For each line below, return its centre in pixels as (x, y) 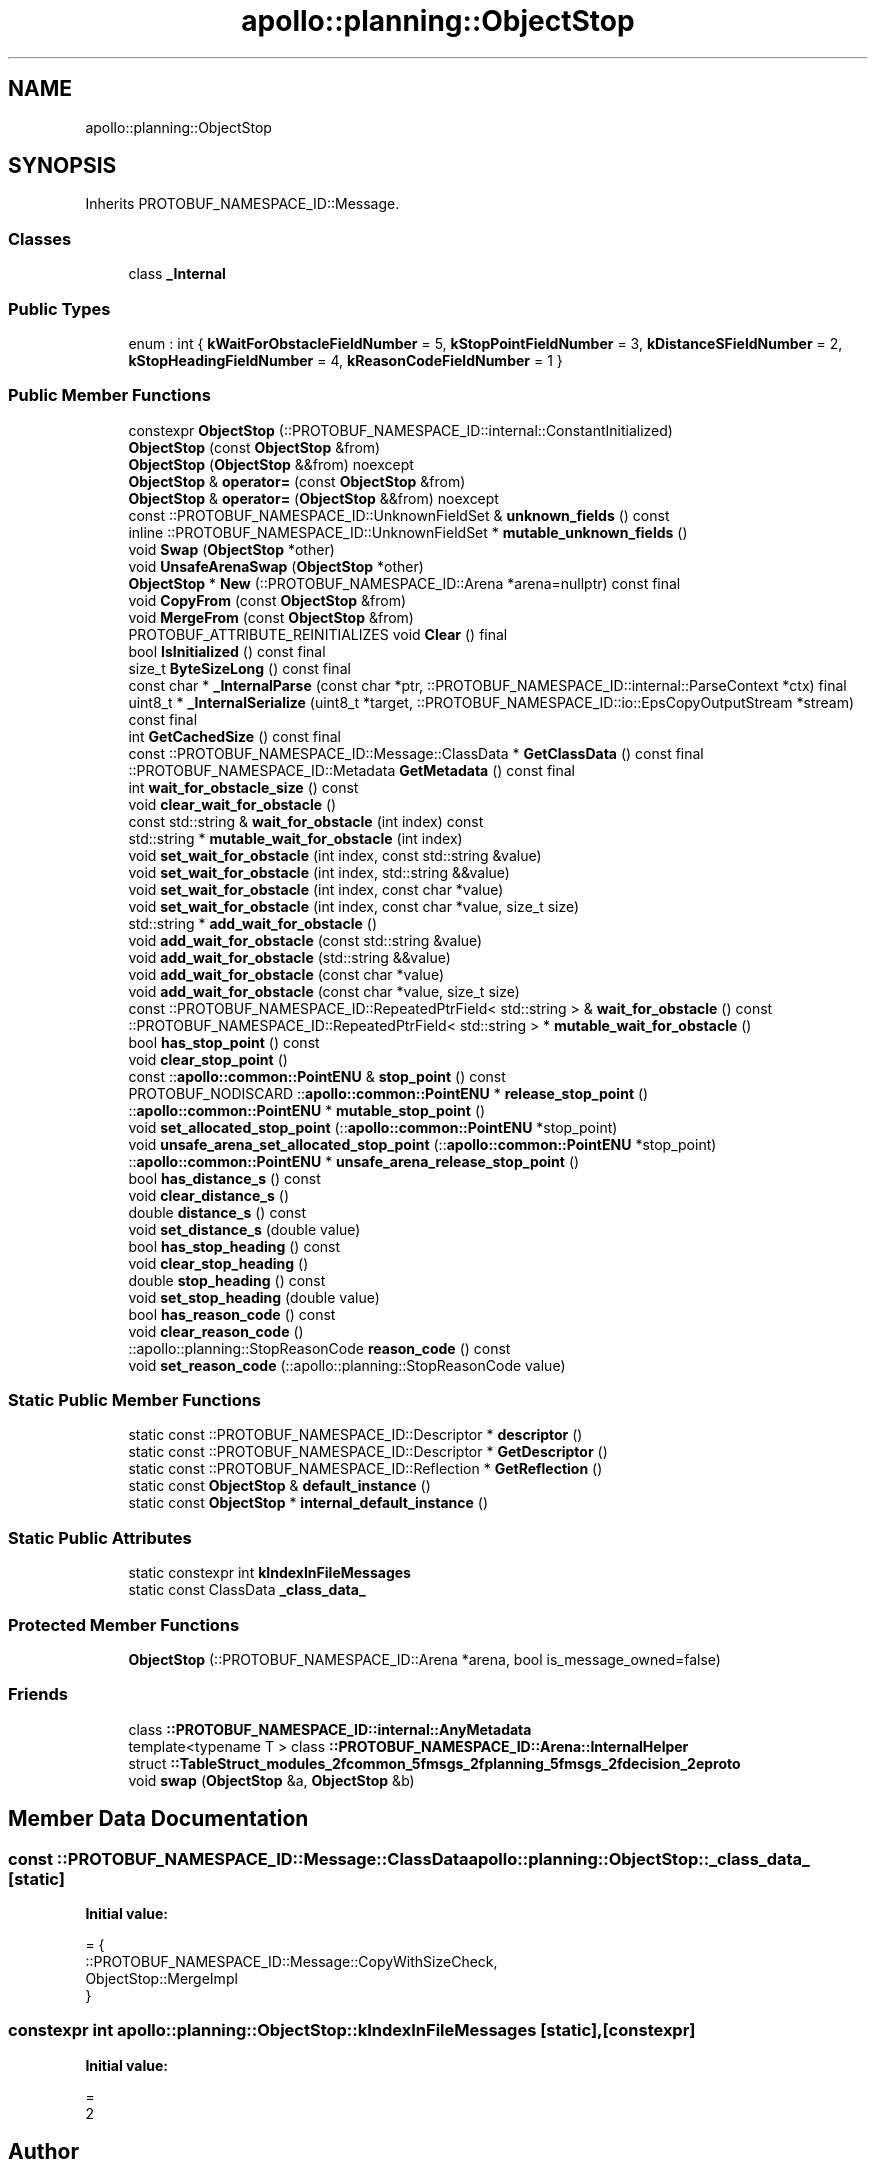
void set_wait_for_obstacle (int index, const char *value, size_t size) (354, 906)
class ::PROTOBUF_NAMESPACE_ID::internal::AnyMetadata (330, 1729)
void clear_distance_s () (209, 1195)
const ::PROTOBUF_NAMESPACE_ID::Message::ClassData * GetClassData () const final (416, 753)
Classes (40, 238)
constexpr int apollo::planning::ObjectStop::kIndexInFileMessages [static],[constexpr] (352, 2030)
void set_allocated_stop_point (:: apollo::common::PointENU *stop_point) (373, 1127)
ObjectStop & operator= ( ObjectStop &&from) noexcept (313, 498)
